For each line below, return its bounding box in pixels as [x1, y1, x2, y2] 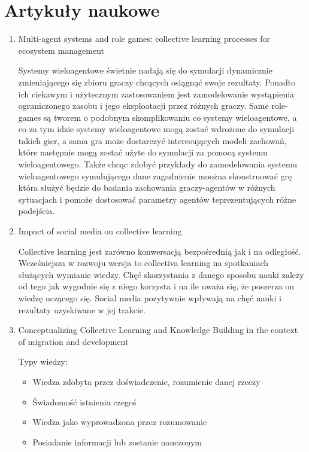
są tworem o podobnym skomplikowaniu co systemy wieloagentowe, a [43, 111, 297, 123]
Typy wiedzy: [18, 355, 68, 368]
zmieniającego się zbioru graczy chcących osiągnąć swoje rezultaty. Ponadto [18, 75, 296, 88]
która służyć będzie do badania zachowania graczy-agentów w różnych [18, 181, 275, 194]
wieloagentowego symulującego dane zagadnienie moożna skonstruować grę [18, 169, 292, 182]
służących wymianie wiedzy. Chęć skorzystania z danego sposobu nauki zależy [18, 268, 304, 280]
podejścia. [18, 204, 55, 217]
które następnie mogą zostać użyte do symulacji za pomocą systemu [18, 146, 268, 158]
